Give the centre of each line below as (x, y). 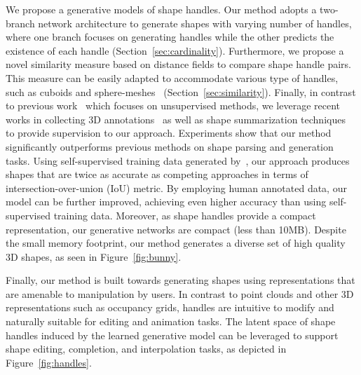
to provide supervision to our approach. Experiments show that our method (169, 133)
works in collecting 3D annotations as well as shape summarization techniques (176, 119)
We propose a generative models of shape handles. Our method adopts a (161, 9)
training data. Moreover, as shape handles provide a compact (185, 215)
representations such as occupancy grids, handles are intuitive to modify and (170, 307)
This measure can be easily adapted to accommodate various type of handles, (172, 77)
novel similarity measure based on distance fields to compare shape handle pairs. (179, 64)
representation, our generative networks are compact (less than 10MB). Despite (176, 229)
